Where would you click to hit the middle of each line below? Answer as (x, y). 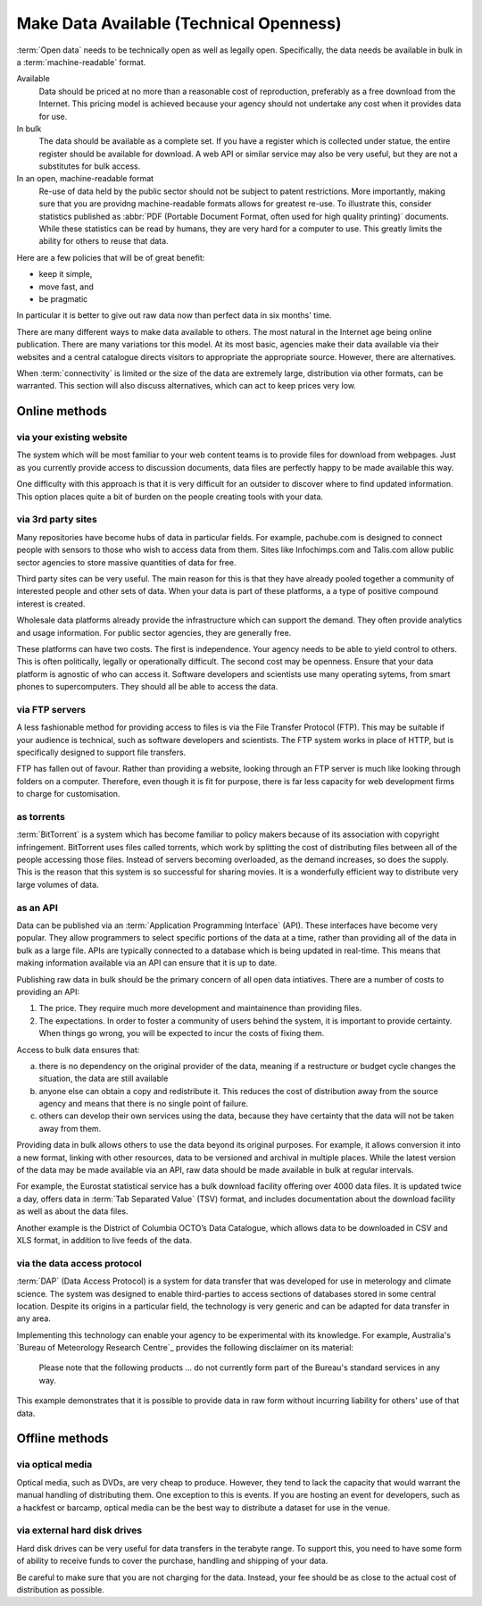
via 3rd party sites (57, 520)
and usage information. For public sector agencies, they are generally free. (154, 632)
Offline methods (62, 1439)
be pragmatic (63, 298)
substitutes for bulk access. (90, 166)
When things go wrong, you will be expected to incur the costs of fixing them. (182, 1033)
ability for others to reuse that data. (104, 241)
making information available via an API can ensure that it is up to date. (147, 963)
